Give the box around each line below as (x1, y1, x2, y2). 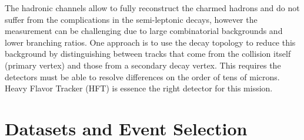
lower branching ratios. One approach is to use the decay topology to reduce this (5, 36, 296, 48)
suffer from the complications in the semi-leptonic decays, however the (5, 13, 258, 25)
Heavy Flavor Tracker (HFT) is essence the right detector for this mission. (5, 82, 273, 94)
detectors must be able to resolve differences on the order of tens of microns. (5, 70, 280, 83)
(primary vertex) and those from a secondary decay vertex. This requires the (5, 59, 281, 71)
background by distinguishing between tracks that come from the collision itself (5, 47, 291, 60)
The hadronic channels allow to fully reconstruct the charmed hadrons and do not (5, 2, 300, 13)
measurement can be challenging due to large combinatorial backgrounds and (5, 25, 283, 37)
